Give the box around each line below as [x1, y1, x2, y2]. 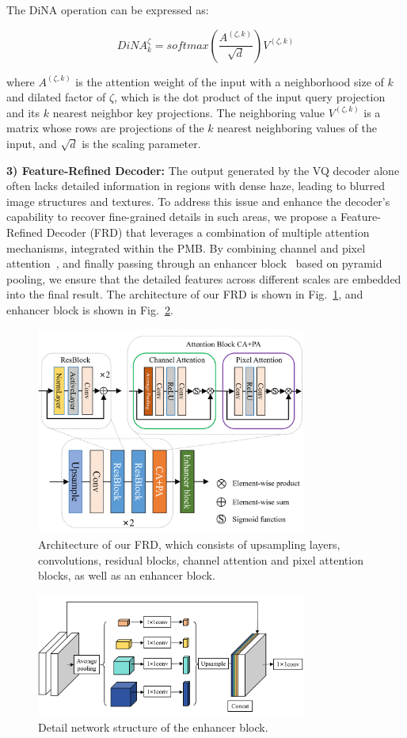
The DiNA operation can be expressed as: [6, 2, 209, 17]
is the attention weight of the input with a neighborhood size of [75, 73, 384, 89]
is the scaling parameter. [82, 135, 201, 151]
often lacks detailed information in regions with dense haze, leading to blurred [6, 177, 385, 194]
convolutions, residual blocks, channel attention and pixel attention [38, 551, 363, 568]
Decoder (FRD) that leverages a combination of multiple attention [46, 223, 370, 240]
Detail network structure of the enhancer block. [38, 718, 268, 735]
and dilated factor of [6, 89, 106, 105]
